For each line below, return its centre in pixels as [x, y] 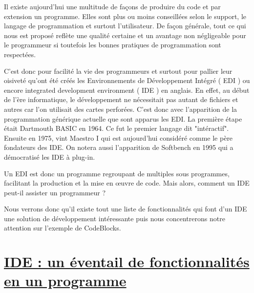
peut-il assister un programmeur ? [55, 192]
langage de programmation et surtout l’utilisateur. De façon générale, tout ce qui [125, 26]
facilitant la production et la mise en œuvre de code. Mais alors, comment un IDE [127, 183]
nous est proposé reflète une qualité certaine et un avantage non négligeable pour [125, 35]
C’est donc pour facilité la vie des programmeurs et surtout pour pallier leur [118, 71]
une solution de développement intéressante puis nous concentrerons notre [115, 218]
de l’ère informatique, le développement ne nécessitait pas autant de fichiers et [121, 99]
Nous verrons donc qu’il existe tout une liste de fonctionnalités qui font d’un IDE [126, 209]
